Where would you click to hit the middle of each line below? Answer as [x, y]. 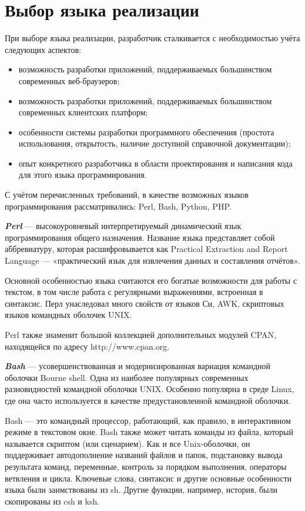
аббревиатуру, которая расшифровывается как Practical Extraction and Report [146, 249]
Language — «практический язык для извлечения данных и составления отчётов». [152, 261]
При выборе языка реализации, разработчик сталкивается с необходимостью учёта [152, 38]
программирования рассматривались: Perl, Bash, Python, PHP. [118, 206]
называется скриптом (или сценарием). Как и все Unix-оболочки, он [128, 443]
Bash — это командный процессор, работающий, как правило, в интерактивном [148, 420]
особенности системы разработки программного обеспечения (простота [146, 132]
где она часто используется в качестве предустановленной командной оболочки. [148, 400]
